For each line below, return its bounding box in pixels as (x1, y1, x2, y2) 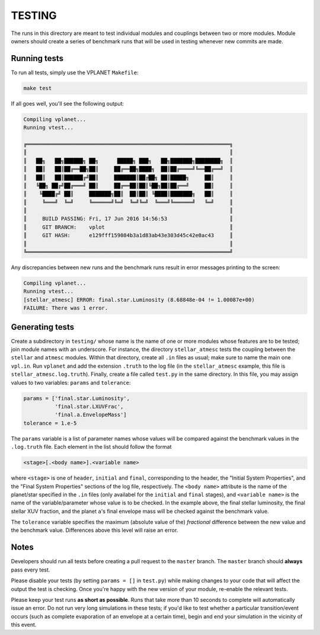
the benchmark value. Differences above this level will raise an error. (11, 526, 178, 534)
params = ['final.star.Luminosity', (23, 395, 130, 401)
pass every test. (11, 566, 50, 573)
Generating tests (11, 322, 75, 332)
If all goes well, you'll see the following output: (11, 100, 124, 107)
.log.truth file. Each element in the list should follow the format (11, 443, 172, 451)
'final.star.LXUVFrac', (54, 403, 124, 410)
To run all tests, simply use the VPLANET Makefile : (11, 69, 139, 76)
